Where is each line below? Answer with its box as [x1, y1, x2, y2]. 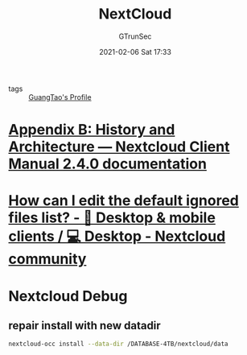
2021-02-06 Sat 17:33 [99, 47, 171, 56]
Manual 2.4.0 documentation [8, 155, 208, 173]
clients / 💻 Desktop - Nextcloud [8, 227, 226, 246]
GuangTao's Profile [28, 92, 92, 101]
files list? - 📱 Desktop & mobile [8, 208, 216, 227]
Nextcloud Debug [8, 287, 128, 305]
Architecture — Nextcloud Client [8, 138, 230, 156]
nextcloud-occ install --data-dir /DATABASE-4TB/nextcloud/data [8, 340, 228, 349]
